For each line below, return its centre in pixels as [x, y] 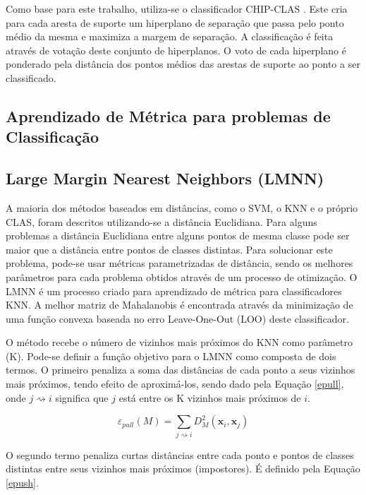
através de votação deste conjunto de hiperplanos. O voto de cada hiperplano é [176, 50]
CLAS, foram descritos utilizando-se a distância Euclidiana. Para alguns [161, 221]
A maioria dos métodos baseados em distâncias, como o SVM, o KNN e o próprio [182, 207]
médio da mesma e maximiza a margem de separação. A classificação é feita [170, 36]
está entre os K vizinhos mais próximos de [210, 397]
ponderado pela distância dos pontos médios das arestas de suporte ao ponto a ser [183, 64]
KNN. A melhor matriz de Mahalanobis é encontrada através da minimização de [179, 305]
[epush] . [22, 482]
